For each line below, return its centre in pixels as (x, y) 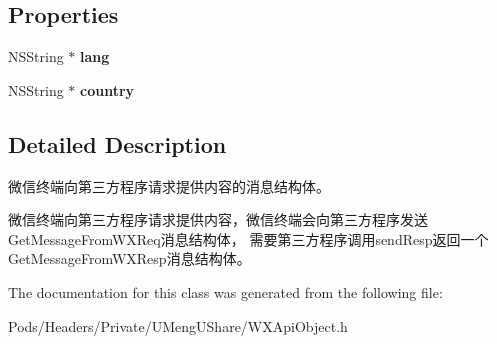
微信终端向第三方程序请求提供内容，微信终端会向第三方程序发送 (218, 219)
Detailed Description (117, 143)
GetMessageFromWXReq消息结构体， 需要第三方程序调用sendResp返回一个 (248, 238)
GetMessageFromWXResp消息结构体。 (129, 258)
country (107, 89)
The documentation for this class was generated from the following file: (225, 291)
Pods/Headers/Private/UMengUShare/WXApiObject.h (178, 325)
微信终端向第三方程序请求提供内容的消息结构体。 (169, 185)
